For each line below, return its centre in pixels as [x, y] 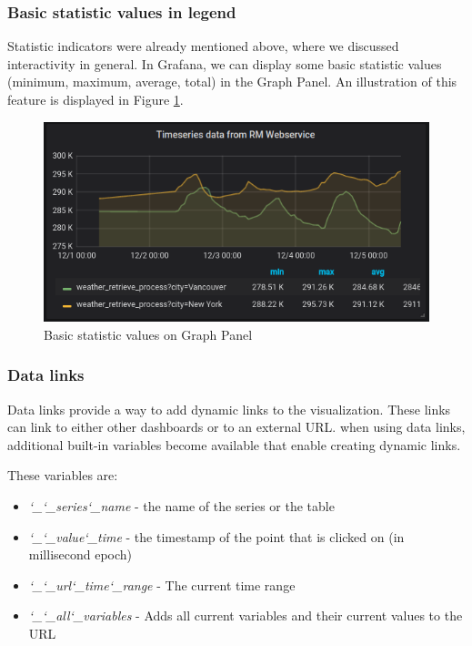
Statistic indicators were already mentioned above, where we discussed [203, 46]
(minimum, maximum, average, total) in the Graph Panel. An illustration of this [232, 82]
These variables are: [63, 475]
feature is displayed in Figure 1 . [95, 99]
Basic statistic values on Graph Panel [148, 334]
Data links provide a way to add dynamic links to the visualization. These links [229, 409]
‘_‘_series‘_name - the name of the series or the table [181, 506]
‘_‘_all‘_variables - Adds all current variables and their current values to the [246, 615]
